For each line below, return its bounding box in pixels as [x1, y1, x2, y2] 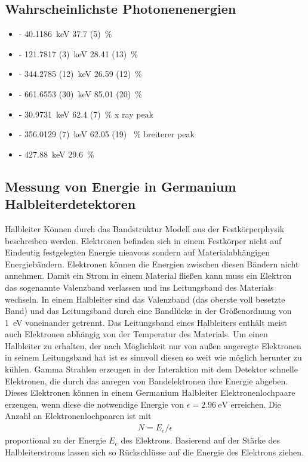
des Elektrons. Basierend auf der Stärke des [121, 434, 281, 446]
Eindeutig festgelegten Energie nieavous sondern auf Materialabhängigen [5, 246, 270, 258]
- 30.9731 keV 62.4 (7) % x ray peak [19, 107, 153, 120]
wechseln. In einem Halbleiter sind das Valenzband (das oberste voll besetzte [5, 292, 285, 305]
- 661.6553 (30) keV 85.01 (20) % [19, 87, 142, 100]
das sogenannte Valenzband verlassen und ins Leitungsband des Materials [5, 281, 274, 293]
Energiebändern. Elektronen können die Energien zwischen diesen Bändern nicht [5, 257, 299, 270]
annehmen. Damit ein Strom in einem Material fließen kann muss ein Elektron [5, 269, 292, 282]
